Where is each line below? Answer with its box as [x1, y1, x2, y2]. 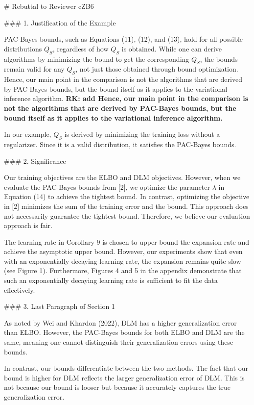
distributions [4, 43, 42, 53]
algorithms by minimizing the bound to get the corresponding [4, 53, 189, 64]
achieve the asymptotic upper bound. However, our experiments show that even [4, 246, 243, 256]
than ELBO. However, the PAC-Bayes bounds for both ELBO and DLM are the [4, 327, 245, 337]
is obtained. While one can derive [121, 43, 222, 53]
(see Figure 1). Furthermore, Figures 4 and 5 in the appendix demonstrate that [4, 265, 242, 276]
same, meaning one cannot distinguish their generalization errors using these [4, 337, 233, 347]
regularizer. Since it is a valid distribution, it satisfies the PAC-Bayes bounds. [4, 139, 236, 149]
